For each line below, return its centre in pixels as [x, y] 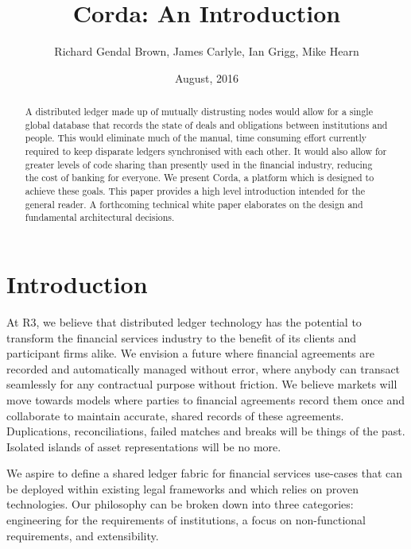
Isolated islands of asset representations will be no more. [144, 446]
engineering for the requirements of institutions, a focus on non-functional [186, 520]
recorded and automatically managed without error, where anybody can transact [204, 368]
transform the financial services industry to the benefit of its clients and [182, 337]
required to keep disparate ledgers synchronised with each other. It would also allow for [206, 151]
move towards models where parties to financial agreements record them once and [205, 399]
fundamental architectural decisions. [100, 217]
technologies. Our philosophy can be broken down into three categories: [180, 504]
